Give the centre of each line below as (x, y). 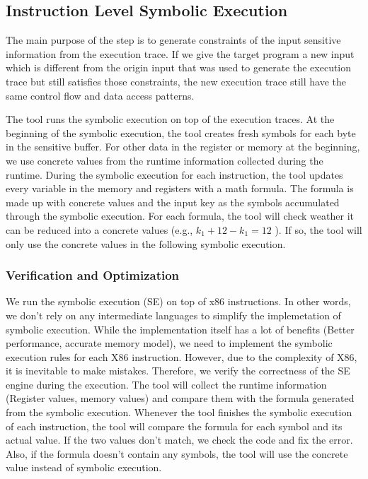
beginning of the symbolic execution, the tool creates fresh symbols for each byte (181, 132)
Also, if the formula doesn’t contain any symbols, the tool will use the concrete (177, 453)
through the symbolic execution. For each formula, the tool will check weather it (180, 216)
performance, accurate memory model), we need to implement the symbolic (169, 343)
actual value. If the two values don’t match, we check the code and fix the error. (179, 440)
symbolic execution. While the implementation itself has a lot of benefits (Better (180, 329)
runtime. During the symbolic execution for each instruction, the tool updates (174, 174)
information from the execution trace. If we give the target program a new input (180, 53)
